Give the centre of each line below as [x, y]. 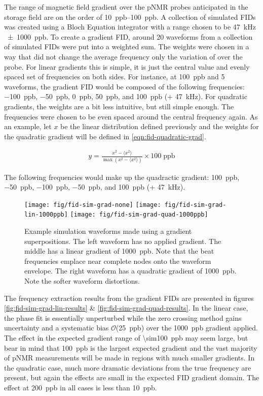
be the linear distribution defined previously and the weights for [160, 126]
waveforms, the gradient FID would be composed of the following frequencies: [124, 86]
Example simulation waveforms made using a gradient [108, 231]
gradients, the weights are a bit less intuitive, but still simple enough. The [119, 106]
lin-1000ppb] [46, 215]
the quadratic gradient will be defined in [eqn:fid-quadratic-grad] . [105, 136]
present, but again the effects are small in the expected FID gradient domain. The [132, 377]
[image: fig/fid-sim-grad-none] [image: [93, 205]
